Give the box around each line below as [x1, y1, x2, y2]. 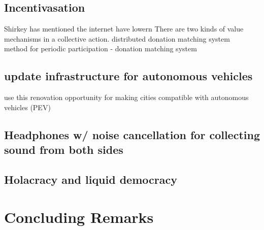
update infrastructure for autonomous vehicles [4, 68, 253, 84]
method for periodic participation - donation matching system [4, 43, 197, 54]
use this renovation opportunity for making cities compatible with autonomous [4, 92, 249, 103]
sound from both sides [4, 142, 123, 157]
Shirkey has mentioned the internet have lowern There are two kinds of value [4, 23, 244, 34]
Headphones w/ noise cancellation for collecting [4, 126, 260, 142]
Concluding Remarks [4, 206, 154, 227]
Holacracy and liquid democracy [4, 171, 177, 187]
